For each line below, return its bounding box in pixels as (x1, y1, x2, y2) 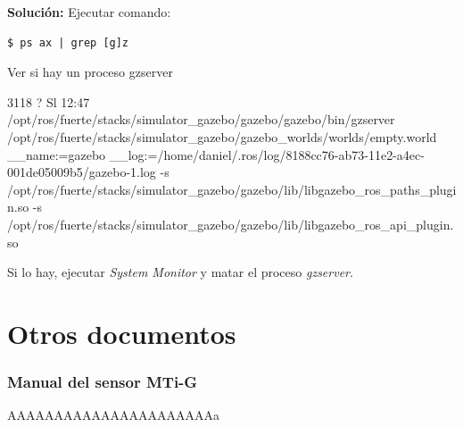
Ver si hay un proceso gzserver (7, 63, 173, 81)
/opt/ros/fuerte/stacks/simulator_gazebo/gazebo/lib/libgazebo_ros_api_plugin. (7, 214, 454, 233)
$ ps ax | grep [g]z (7, 36, 129, 49)
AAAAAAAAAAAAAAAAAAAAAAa (7, 406, 219, 424)
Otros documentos (7, 314, 236, 351)
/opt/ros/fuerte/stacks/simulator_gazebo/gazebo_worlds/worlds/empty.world (7, 127, 437, 146)
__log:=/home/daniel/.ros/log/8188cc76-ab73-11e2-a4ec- (109, 145, 425, 163)
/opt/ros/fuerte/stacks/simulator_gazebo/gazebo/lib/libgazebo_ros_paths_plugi (7, 180, 457, 198)
